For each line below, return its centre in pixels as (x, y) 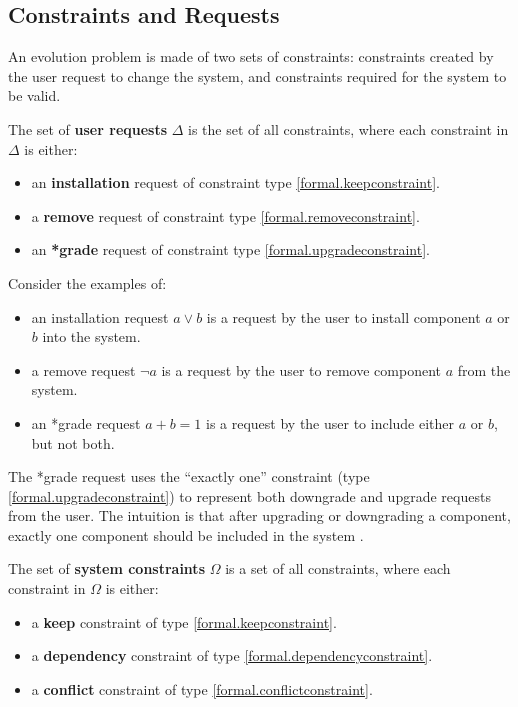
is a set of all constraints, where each (338, 568)
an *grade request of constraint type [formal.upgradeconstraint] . (230, 249)
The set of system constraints (106, 568)
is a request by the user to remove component (301, 369)
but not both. (73, 442)
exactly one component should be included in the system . (186, 534)
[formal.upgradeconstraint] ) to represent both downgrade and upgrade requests (249, 495)
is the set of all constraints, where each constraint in (348, 128)
